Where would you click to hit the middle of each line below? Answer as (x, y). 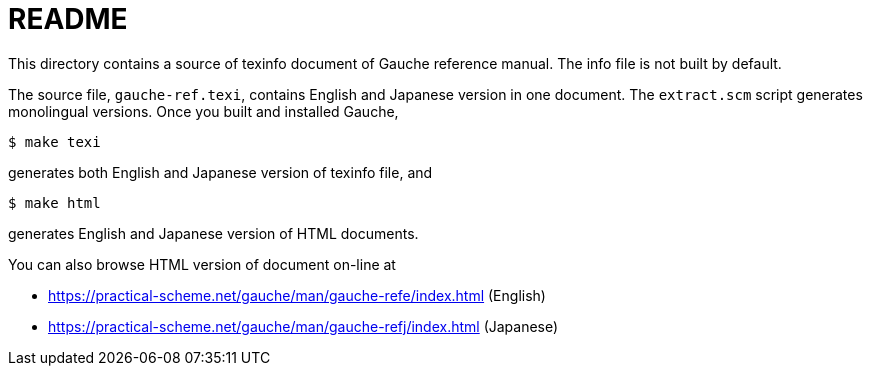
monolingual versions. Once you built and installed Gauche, (203, 111)
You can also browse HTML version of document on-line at (202, 264)
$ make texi (54, 141)
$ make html (54, 202)
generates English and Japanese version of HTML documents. (213, 233)
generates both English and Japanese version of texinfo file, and (220, 172)
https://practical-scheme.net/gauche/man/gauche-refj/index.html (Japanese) (303, 326)
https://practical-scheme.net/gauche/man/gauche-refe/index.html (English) (297, 295)
